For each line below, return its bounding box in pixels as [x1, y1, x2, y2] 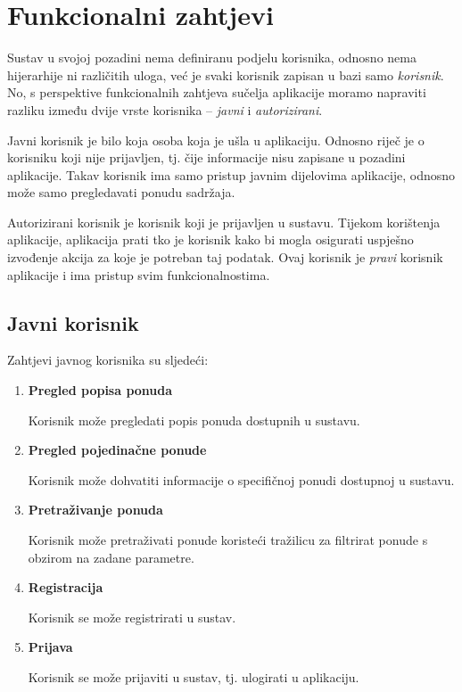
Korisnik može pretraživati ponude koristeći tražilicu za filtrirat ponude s [28, 531, 428, 549]
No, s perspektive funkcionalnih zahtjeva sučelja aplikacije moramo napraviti [7, 83, 426, 102]
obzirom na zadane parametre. [28, 548, 194, 566]
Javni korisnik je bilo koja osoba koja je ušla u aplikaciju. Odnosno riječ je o [7, 130, 425, 149]
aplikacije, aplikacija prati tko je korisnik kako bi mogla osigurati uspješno [7, 230, 414, 249]
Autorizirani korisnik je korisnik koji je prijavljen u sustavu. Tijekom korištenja [7, 212, 441, 231]
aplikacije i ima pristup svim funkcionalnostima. [7, 265, 270, 284]
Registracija [28, 578, 103, 597]
